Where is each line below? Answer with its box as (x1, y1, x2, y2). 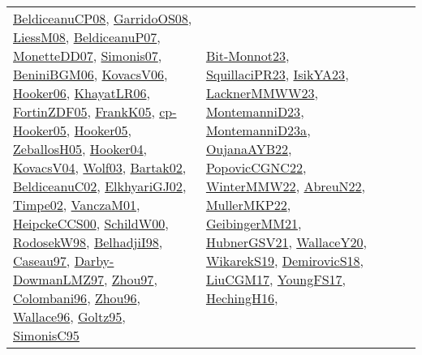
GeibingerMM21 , (205, 214, 302, 233)
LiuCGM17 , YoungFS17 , (205, 270, 347, 289)
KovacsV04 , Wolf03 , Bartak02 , (13, 158, 187, 177)
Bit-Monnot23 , (205, 46, 290, 65)
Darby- (74, 251, 114, 270)
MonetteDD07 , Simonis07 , (13, 46, 162, 65)
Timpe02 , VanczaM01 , (13, 195, 140, 214)
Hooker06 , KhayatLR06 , (13, 83, 150, 102)
